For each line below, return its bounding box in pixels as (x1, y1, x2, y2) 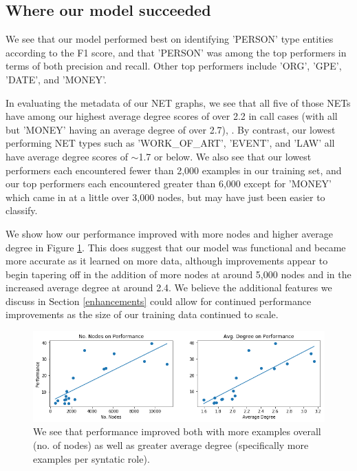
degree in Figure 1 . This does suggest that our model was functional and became (6, 240, 346, 254)
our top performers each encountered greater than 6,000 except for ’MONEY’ (6, 176, 332, 191)
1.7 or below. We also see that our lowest (138, 149, 312, 163)
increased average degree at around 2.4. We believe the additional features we (6, 280, 332, 295)
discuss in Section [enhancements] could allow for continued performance (6, 293, 312, 308)
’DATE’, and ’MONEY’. (6, 72, 107, 86)
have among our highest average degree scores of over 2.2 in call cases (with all (6, 109, 338, 123)
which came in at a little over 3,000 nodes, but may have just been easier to (6, 189, 325, 204)
